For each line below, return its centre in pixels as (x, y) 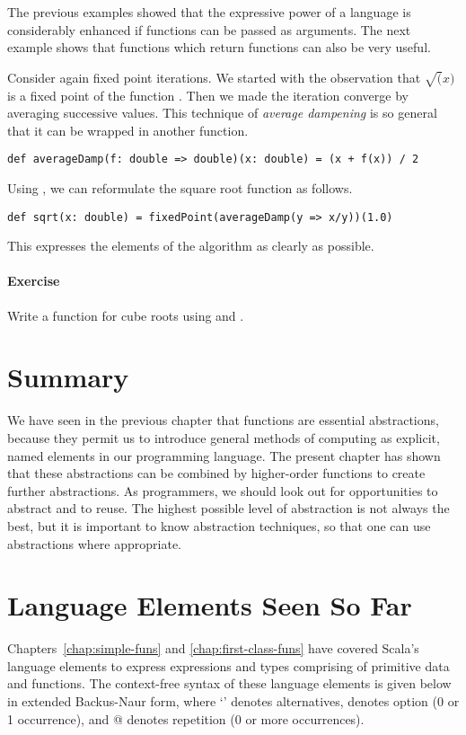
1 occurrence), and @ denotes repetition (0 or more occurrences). (186, 718)
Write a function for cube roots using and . (126, 315)
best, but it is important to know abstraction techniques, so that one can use (219, 525)
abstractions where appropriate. (94, 543)
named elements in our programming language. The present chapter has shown (224, 455)
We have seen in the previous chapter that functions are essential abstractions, (223, 420)
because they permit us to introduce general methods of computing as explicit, (224, 437)
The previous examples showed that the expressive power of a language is (209, 12)
